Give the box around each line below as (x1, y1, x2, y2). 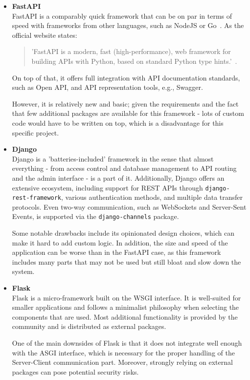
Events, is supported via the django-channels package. (12, 211, 179, 221)
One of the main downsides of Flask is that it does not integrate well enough (12, 338, 242, 348)
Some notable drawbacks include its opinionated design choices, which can (12, 228, 234, 238)
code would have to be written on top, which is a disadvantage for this (12, 117, 224, 128)
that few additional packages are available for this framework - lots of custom (12, 108, 244, 118)
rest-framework (12, 194, 62, 202)
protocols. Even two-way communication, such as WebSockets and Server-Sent (12, 201, 247, 212)
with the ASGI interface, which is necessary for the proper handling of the (12, 347, 235, 357)
